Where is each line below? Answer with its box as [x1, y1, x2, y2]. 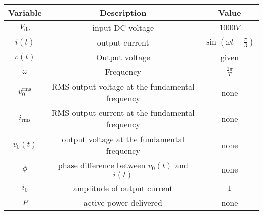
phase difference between [58, 159, 146, 171]
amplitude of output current [73, 182, 173, 194]
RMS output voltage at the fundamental [52, 80, 195, 92]
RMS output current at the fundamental [51, 107, 195, 118]
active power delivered [83, 197, 162, 208]
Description [99, 7, 147, 18]
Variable [8, 7, 42, 18]
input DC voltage [92, 22, 154, 33]
